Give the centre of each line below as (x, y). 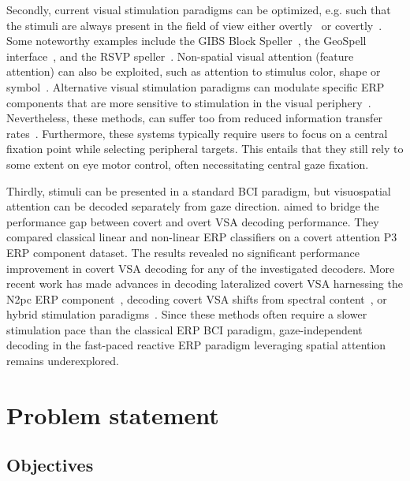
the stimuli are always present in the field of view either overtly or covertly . (194, 25)
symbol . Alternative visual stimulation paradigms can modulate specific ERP (196, 86)
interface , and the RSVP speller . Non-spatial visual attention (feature (180, 56)
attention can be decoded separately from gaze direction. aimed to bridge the (193, 206)
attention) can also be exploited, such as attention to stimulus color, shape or (194, 71)
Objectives (50, 465)
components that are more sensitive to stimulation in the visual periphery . (189, 102)
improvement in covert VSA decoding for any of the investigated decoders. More (201, 268)
